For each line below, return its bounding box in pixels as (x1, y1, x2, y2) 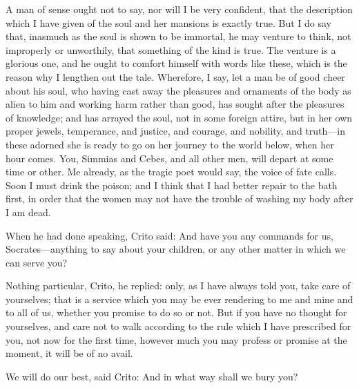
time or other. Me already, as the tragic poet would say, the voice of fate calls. (6, 164, 337, 179)
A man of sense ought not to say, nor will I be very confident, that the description (6, 2, 353, 16)
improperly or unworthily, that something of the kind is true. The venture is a (6, 42, 336, 57)
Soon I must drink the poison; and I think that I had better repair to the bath (6, 177, 338, 192)
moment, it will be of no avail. (6, 346, 133, 360)
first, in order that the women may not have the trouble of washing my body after (6, 191, 353, 206)
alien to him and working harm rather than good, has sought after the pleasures (6, 97, 345, 111)
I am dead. (6, 204, 51, 219)
